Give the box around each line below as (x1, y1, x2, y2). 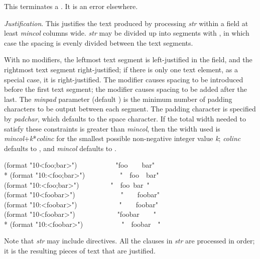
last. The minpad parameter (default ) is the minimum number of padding (4, 93, 232, 104)
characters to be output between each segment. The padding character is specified (4, 103, 256, 114)
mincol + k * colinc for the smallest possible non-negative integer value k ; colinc (4, 133, 241, 144)
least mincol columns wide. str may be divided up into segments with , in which (4, 28, 249, 38)
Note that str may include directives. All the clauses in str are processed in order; (4, 235, 255, 246)
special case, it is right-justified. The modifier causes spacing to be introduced (4, 74, 243, 84)
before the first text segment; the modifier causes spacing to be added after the (4, 84, 247, 94)
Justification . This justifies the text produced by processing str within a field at (4, 18, 248, 28)
